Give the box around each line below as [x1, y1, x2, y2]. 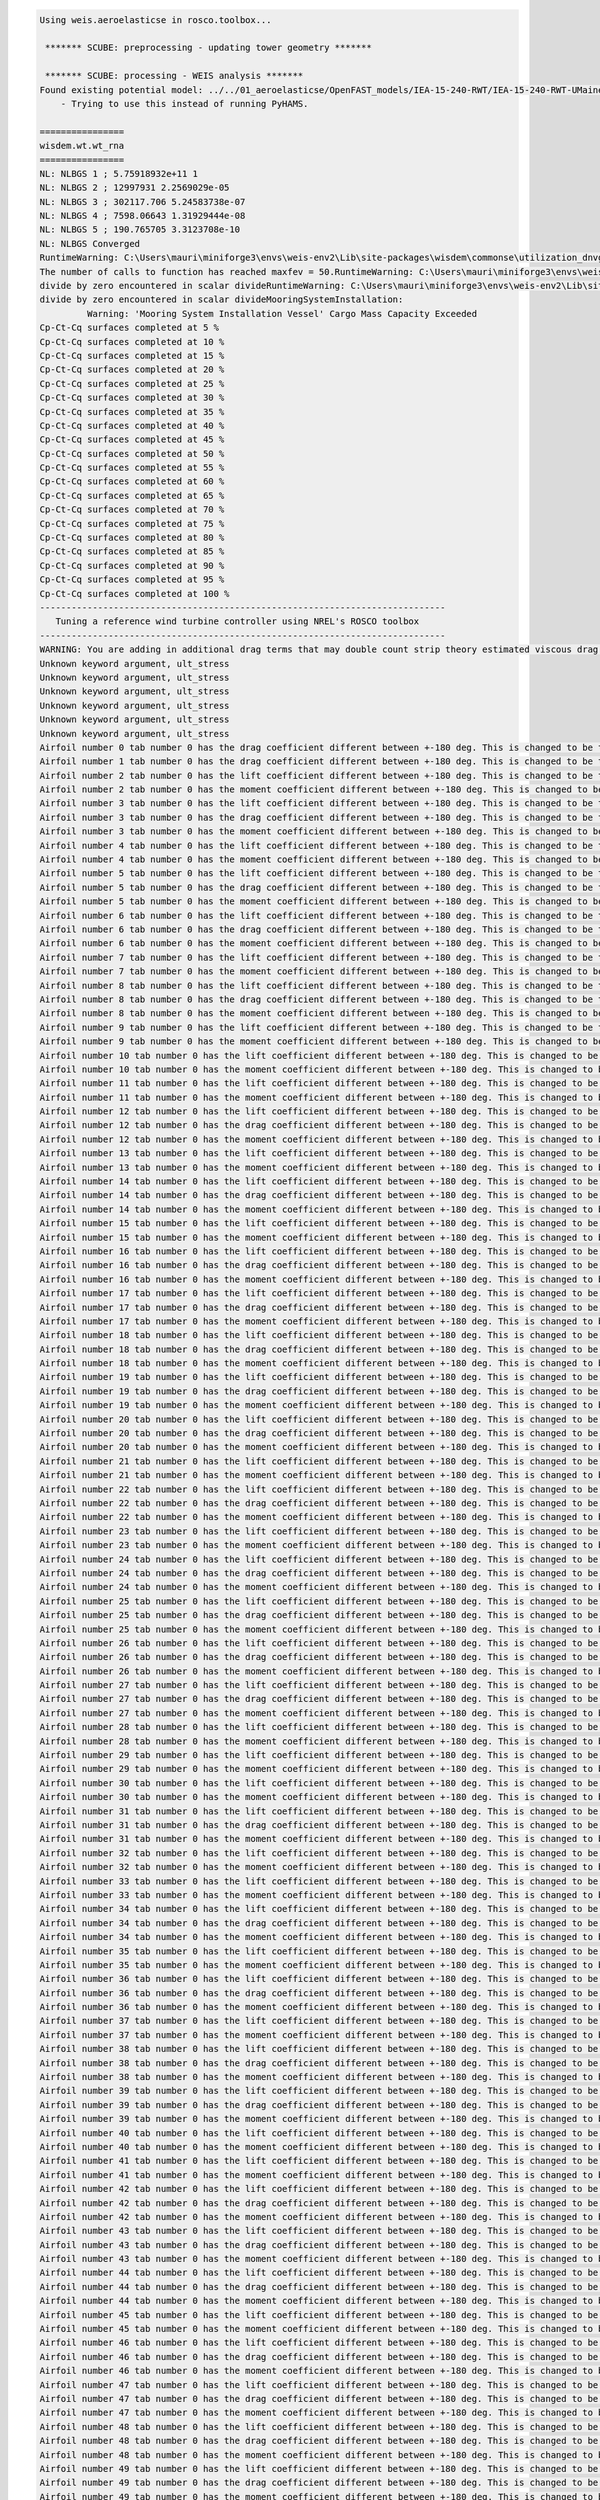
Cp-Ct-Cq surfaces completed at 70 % [39, 504, 225, 515]
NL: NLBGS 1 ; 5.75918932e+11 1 [39, 168, 199, 179]
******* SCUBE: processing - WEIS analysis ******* [45, 70, 304, 82]
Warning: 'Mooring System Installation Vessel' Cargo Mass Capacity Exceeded [86, 308, 478, 319]
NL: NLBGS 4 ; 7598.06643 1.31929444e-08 [39, 210, 246, 222]
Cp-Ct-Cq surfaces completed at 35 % [39, 406, 225, 417]
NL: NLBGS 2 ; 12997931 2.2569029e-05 [39, 182, 230, 194]
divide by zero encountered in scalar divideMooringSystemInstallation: [39, 294, 404, 305]
